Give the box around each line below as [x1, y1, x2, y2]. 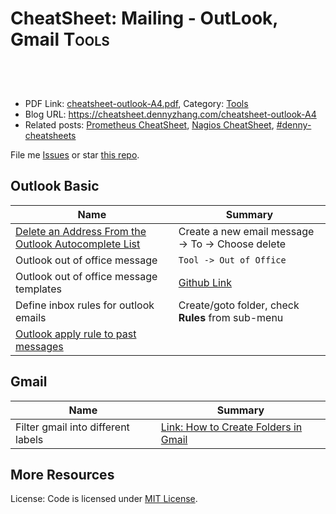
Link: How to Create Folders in [160, 420, 303, 434]
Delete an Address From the [15, 224, 147, 238]
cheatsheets [24, 129, 77, 141]
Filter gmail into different [15, 420, 130, 434]
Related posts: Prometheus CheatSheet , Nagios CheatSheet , [24, 118, 275, 131]
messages [15, 339, 64, 353]
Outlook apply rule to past [15, 327, 137, 341]
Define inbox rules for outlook [15, 298, 155, 312]
